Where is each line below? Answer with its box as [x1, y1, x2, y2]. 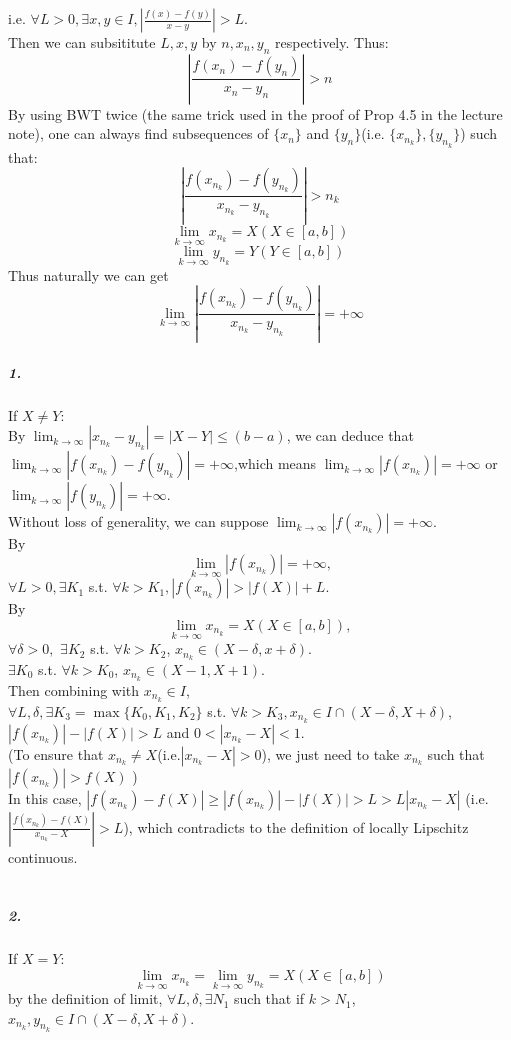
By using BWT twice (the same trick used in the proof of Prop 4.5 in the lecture [8, 103, 503, 124]
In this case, [8, 787, 82, 808]
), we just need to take [261, 743, 400, 764]
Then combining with [8, 679, 140, 700]
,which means [234, 453, 317, 474]
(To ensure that [8, 743, 104, 764]
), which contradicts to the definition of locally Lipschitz [123, 816, 469, 837]
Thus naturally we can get [8, 264, 169, 285]
